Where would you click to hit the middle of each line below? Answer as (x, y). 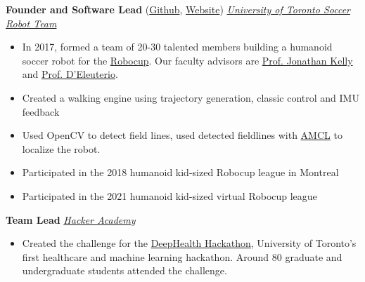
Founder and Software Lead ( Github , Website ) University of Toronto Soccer (178, 9)
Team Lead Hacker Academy (71, 219)
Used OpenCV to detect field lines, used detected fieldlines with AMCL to (182, 135)
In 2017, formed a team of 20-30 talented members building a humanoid (177, 47)
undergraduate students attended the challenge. (124, 270)
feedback (41, 111)
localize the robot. (61, 148)
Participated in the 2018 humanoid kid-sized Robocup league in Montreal (180, 172)
